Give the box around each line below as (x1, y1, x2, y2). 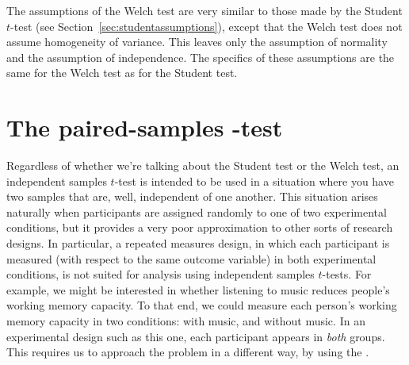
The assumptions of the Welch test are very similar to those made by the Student (6, 2, 403, 18)
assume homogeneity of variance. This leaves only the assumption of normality (6, 33, 388, 50)
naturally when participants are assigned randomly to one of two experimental (6, 203, 387, 220)
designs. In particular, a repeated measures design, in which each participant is (6, 235, 390, 252)
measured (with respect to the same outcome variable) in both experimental (6, 250, 377, 267)
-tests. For (322, 266, 372, 282)
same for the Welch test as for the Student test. (6, 64, 238, 81)
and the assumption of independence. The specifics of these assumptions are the (6, 48, 395, 65)
